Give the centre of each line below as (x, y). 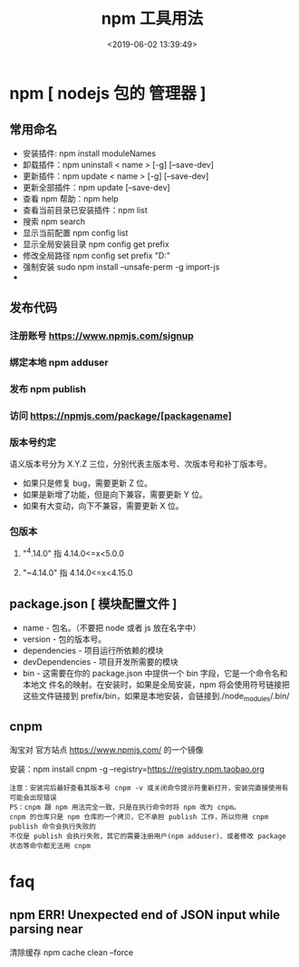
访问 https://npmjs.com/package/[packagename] (121, 416)
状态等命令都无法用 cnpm (50, 845)
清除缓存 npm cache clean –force (72, 952)
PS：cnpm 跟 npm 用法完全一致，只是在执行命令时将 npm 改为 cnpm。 (125, 807)
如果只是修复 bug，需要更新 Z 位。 (87, 483)
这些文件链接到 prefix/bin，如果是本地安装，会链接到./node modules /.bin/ (156, 697)
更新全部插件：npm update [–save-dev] (96, 187)
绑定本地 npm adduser (59, 362)
